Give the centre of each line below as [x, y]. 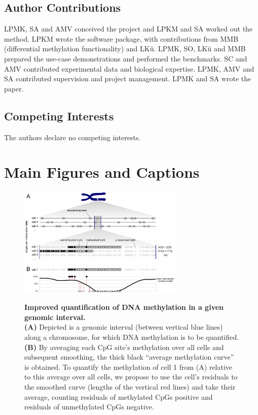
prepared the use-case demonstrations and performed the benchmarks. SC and [126, 58]
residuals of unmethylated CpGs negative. [89, 407]
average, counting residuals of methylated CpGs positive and [119, 396]
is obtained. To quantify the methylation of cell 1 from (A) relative [128, 366]
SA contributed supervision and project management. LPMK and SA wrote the [128, 78]
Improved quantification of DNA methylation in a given [124, 307]
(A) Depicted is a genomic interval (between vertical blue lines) [124, 327]
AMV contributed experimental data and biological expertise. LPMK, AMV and [129, 68]
